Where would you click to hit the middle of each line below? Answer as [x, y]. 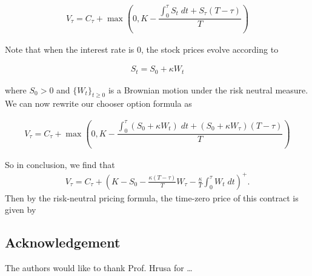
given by [21, 210]
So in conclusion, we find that [60, 164]
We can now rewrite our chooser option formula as [98, 103]
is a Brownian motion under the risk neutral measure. [208, 89]
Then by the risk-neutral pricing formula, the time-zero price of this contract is [152, 197]
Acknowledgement [63, 242]
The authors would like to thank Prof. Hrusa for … [99, 268]
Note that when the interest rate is [70, 49]
